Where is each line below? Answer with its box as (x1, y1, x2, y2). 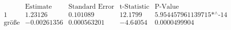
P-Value (154, 3, 179, 11)
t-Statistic (119, 3, 150, 11)
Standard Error (68, 3, 115, 11)
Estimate (25, 3, 52, 11)
